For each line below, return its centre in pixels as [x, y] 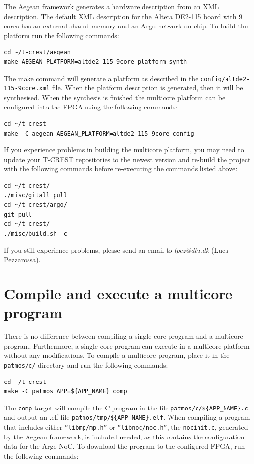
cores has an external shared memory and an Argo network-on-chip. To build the [126, 26]
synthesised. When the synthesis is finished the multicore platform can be [115, 97]
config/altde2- [225, 79]
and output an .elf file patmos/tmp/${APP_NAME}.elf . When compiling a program [127, 417]
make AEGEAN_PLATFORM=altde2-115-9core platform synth [96, 62]
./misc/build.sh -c [36, 234]
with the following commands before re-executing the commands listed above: [121, 169]
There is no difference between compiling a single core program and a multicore [124, 336]
